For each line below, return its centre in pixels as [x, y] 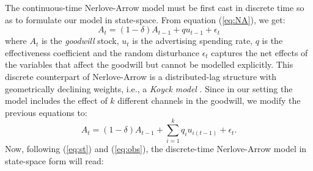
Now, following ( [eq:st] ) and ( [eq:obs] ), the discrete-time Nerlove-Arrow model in [156, 149]
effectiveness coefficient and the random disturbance [102, 52]
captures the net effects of [260, 52]
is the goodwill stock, [80, 41]
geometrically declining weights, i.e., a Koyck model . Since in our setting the [149, 88]
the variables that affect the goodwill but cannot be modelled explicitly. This [149, 64]
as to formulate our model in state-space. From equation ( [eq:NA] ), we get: [145, 19]
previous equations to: [46, 112]
